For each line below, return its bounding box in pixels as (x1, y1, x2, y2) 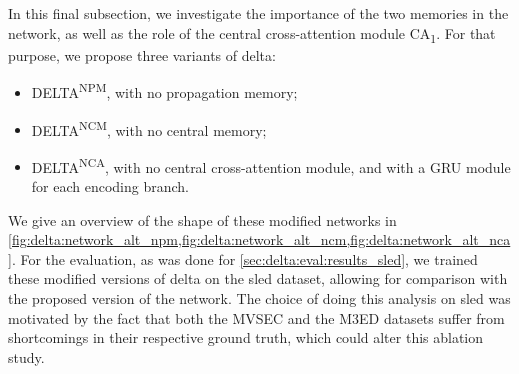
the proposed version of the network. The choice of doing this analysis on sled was (8, 288, 511, 309)
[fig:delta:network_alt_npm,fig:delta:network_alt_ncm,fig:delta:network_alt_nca (8, 229, 511, 250)
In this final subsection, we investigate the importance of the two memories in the (8, 3, 509, 23)
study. (8, 346, 45, 367)
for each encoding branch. (31, 176, 190, 197)
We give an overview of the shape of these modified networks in (8, 209, 397, 230)
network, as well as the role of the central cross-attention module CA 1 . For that (8, 22, 496, 46)
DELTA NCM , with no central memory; (31, 116, 267, 140)
